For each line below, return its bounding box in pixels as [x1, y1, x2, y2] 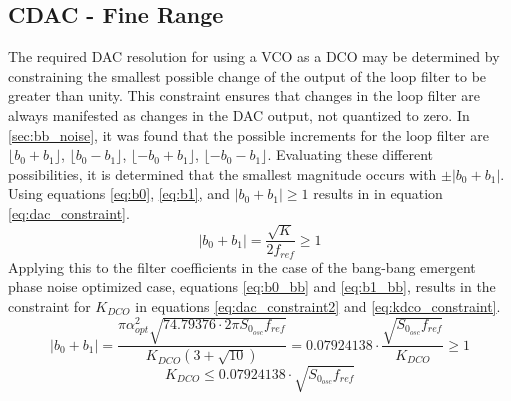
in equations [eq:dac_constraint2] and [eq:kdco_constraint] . [135, 296, 501, 317]
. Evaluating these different [267, 144, 433, 165]
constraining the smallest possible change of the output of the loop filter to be [8, 65, 487, 86]
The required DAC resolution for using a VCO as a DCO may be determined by [8, 46, 500, 67]
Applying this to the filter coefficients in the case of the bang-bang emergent [8, 256, 476, 277]
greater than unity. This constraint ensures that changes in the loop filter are [8, 85, 480, 106]
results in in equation [313, 183, 443, 204]
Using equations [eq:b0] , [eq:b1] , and [8, 183, 230, 204]
